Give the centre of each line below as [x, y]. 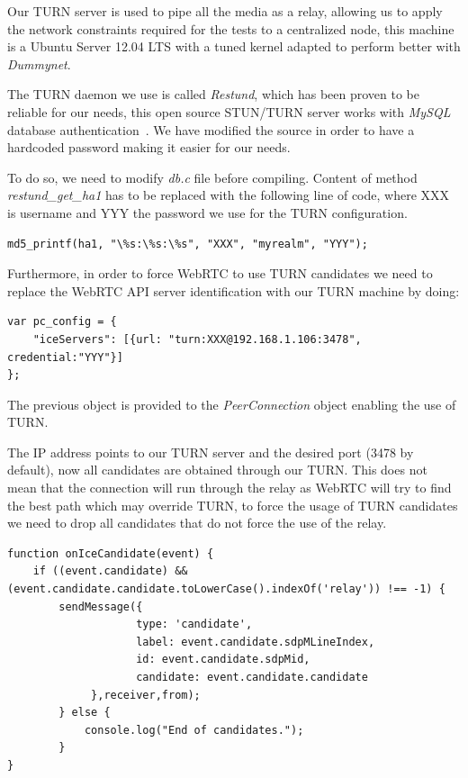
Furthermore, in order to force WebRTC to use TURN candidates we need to [220, 273]
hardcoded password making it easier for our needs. [149, 147]
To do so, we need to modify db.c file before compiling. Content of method [212, 177]
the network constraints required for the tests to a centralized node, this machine [231, 28]
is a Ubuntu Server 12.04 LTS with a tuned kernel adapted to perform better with [234, 46]
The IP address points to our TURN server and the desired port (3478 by [211, 452]
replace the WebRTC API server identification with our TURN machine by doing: [234, 290]
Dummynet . [39, 63]
